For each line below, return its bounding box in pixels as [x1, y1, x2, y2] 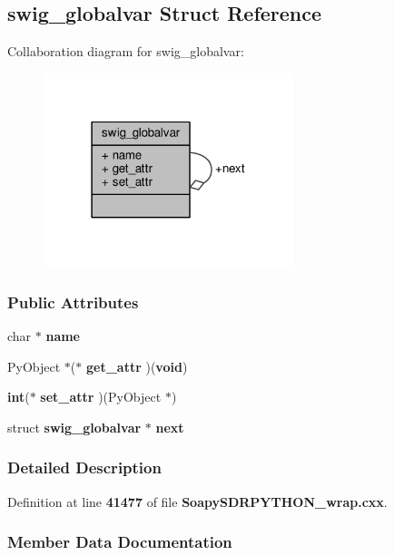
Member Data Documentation [7, 531, 232, 553]
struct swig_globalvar [7, 417, 142, 436]
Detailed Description [7, 456, 162, 479]
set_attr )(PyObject [40, 387, 162, 406]
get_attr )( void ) [85, 356, 188, 375]
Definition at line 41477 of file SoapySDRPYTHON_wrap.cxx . [7, 492, 388, 511]
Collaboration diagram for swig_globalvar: [7, 42, 244, 61]
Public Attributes [7, 290, 139, 313]
